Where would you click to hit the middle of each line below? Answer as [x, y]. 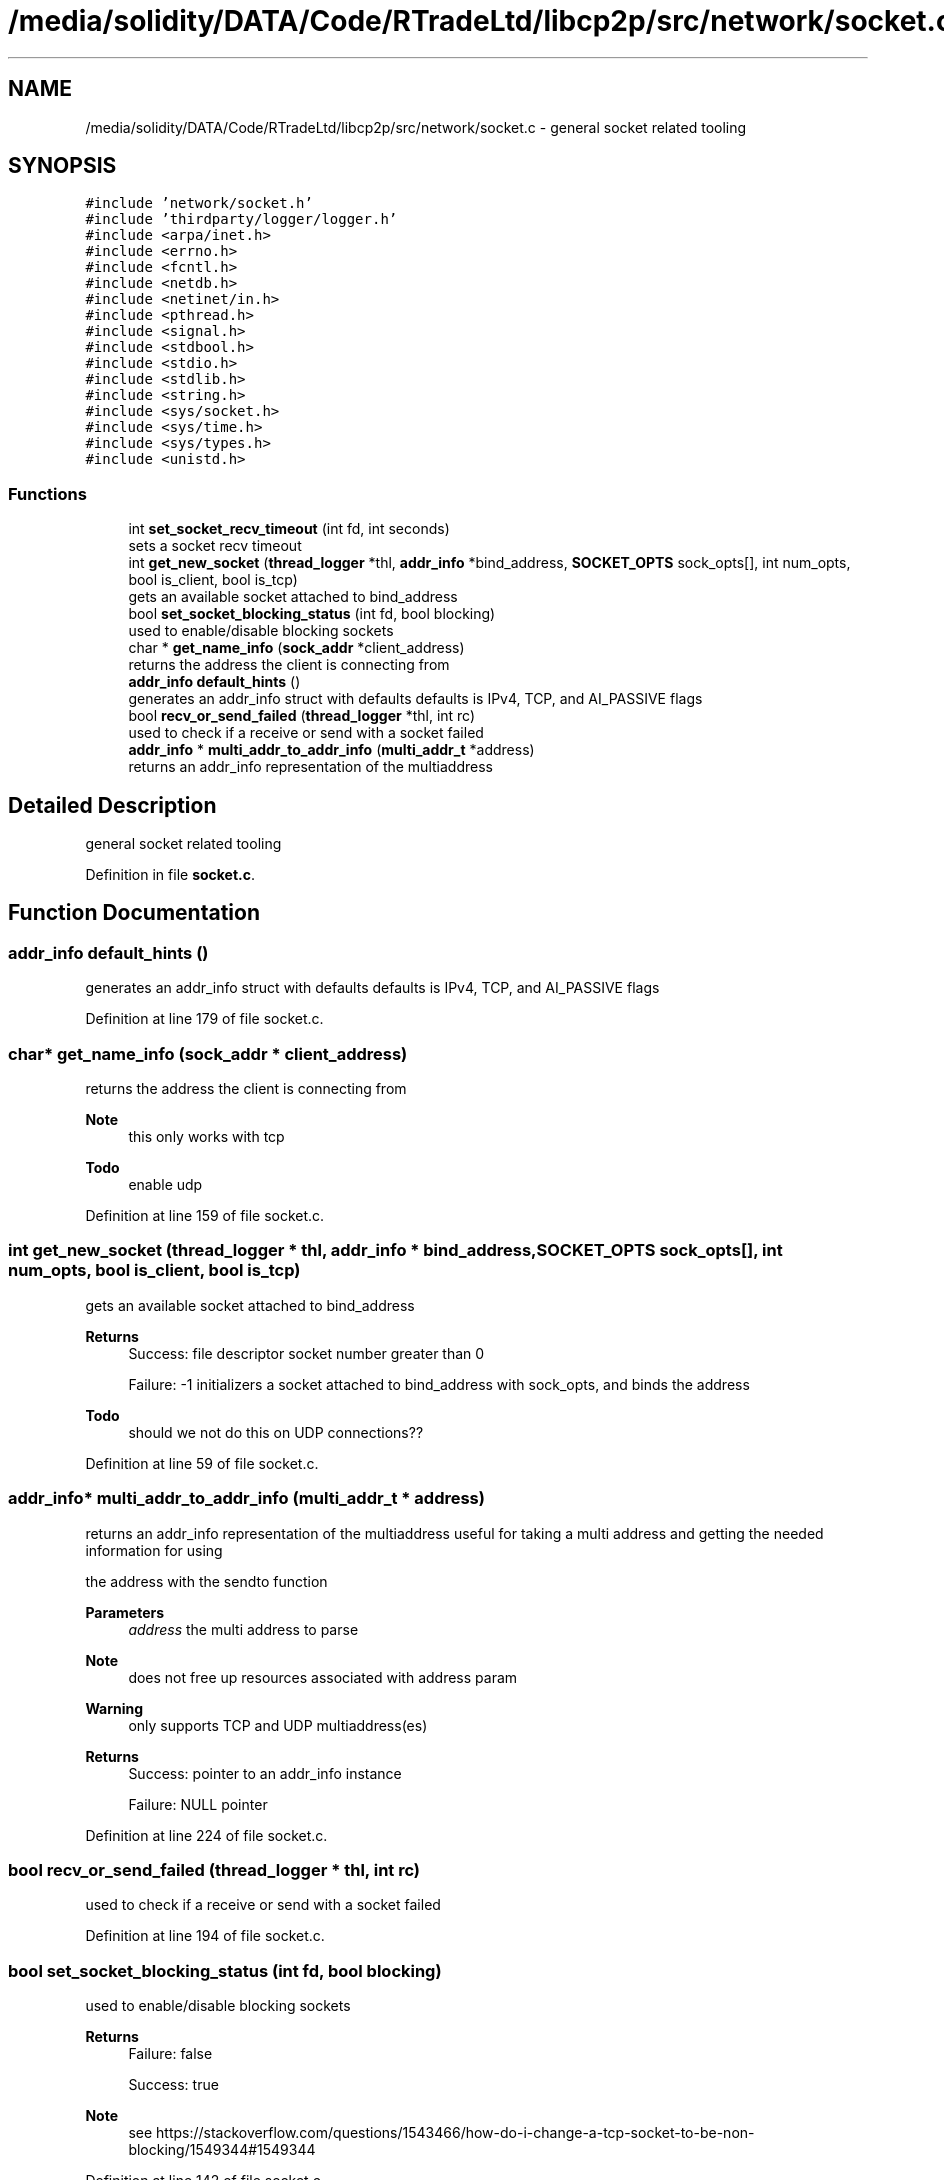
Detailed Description [112, 805]
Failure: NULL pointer [198, 1804]
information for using [154, 1550]
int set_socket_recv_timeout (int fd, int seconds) [289, 529]
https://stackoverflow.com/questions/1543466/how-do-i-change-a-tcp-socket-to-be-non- [455, 2132]
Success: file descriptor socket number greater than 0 [306, 1353]
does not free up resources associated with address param [323, 1677]
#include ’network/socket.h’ [199, 203]
